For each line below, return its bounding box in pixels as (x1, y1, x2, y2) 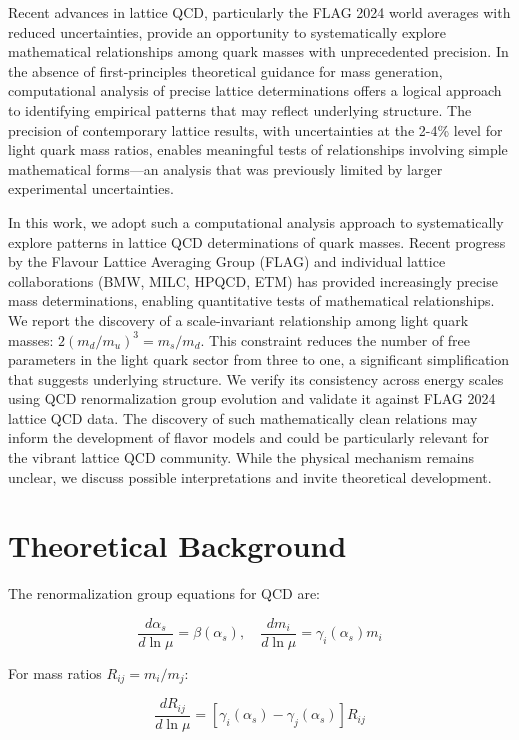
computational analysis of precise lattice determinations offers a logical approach (8, 80, 502, 101)
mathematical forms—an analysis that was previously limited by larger (8, 158, 443, 179)
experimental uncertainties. (8, 178, 174, 199)
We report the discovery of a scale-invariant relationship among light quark (8, 309, 469, 330)
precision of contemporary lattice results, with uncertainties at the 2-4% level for (8, 119, 503, 140)
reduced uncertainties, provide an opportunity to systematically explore (8, 21, 446, 42)
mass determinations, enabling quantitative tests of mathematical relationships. (8, 290, 495, 311)
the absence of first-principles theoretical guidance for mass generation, (8, 60, 443, 81)
